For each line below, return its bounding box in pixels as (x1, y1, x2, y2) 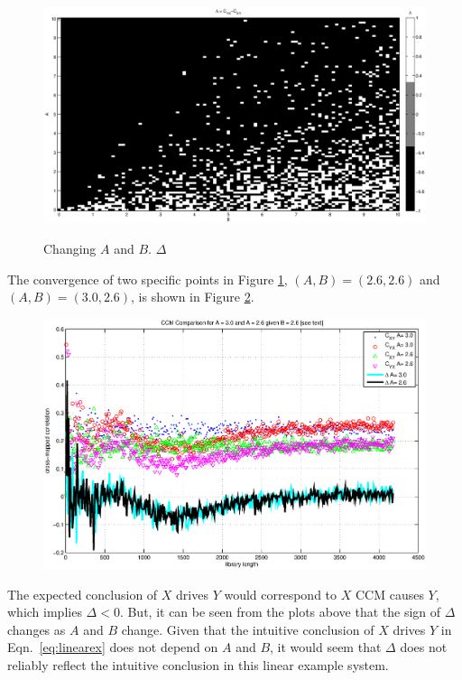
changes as (7, 619, 66, 638)
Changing (43, 238, 97, 257)
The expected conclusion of (7, 584, 158, 603)
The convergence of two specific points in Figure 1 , (7, 269, 288, 288)
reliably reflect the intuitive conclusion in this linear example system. (7, 655, 389, 674)
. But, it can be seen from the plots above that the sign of (119, 602, 441, 621)
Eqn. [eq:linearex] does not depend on (7, 638, 218, 657)
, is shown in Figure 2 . (131, 287, 254, 306)
